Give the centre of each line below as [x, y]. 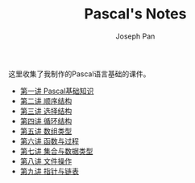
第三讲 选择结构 [46, 111]
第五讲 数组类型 [46, 131]
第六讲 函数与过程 [49, 140]
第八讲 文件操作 [46, 161]
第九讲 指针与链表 [49, 171]
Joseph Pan [135, 36]
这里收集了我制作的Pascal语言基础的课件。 [79, 74]
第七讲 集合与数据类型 [56, 151]
